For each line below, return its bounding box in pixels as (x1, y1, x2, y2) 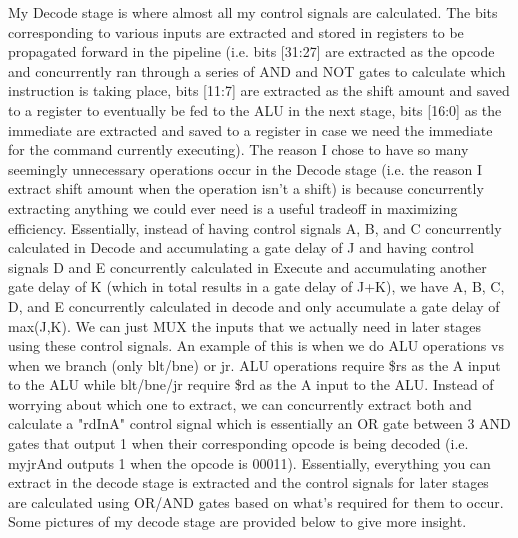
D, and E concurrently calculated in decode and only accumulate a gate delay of (8, 295, 500, 316)
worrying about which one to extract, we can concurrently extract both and (8, 393, 472, 414)
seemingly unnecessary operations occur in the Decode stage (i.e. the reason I (8, 158, 483, 179)
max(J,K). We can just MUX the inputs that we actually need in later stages (8, 315, 482, 336)
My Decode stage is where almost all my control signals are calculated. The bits (8, 2, 498, 22)
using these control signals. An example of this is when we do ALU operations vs (8, 335, 504, 356)
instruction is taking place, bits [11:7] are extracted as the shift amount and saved (8, 80, 510, 101)
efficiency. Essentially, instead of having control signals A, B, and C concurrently (8, 217, 502, 238)
